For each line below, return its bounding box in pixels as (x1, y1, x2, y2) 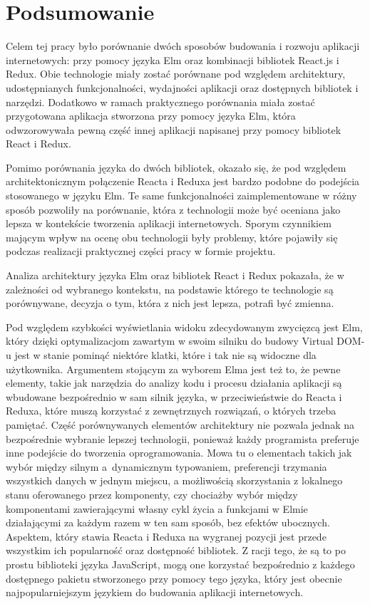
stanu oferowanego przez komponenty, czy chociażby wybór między (6, 486, 298, 501)
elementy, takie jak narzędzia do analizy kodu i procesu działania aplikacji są (6, 375, 342, 390)
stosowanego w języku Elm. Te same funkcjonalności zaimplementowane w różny (6, 188, 357, 203)
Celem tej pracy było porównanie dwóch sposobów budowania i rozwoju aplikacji (6, 38, 360, 53)
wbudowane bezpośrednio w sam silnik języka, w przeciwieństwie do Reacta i (6, 389, 342, 404)
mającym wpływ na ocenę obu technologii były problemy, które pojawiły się (6, 229, 338, 244)
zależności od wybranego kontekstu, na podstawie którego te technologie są (6, 281, 334, 296)
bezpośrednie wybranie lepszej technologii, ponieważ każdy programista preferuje (6, 431, 359, 446)
